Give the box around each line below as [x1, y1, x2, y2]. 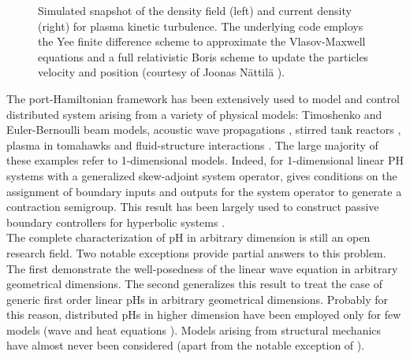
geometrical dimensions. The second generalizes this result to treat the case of [6, 276, 383, 292]
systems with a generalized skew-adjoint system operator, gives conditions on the [6, 167, 397, 183]
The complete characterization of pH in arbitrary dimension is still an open [6, 229, 371, 246]
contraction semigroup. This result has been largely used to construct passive [6, 198, 379, 215]
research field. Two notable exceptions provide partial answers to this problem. [6, 244, 386, 261]
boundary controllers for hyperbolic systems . [6, 213, 225, 230]
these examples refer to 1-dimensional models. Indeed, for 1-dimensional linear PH [6, 152, 404, 168]
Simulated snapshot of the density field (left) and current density [38, 2, 352, 18]
